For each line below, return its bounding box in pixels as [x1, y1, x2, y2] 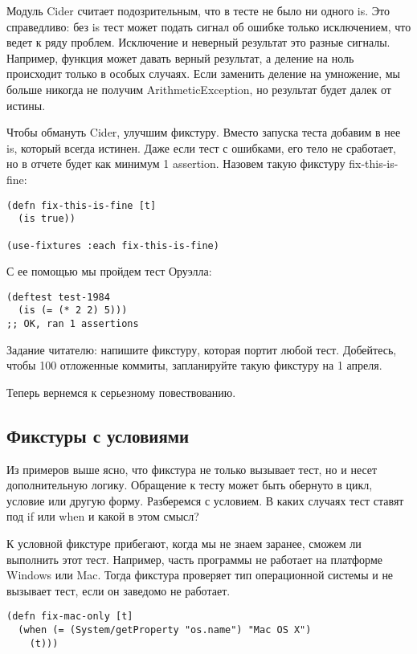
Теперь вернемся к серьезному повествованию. [6, 383, 236, 400]
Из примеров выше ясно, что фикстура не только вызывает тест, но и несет [6, 460, 378, 477]
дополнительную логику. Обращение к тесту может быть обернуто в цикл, [6, 476, 373, 493]
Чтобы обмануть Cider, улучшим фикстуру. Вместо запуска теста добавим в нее [6, 124, 401, 141]
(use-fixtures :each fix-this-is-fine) [6, 239, 219, 251]
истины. [6, 96, 46, 113]
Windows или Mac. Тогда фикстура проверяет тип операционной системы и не [6, 566, 394, 583]
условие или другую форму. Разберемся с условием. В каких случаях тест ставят [6, 492, 404, 509]
